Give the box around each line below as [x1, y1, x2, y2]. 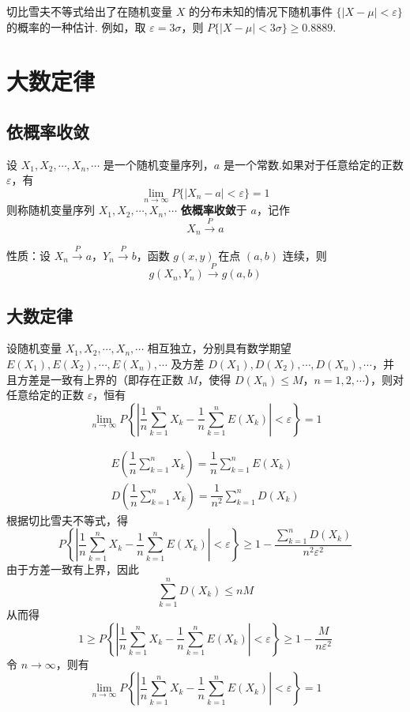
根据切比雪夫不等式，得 [6, 511, 128, 528]
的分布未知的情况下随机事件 [188, 3, 333, 19]
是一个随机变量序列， [103, 156, 214, 172]
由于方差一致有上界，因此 [6, 561, 139, 578]
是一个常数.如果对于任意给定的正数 [223, 156, 404, 172]
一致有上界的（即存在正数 [50, 371, 183, 387]
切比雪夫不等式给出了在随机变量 [6, 3, 172, 19]
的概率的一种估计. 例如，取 [6, 18, 146, 35]
